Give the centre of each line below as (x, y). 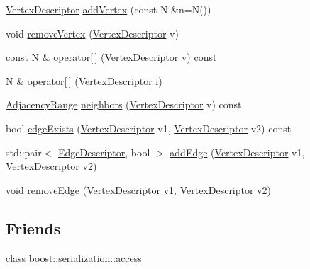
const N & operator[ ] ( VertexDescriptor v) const (111, 57)
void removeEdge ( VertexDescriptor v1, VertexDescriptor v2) (138, 189)
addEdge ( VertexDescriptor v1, (237, 152)
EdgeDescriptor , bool (104, 152)
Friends (33, 228)
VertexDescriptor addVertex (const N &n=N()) (109, 9)
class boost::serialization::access (74, 257)
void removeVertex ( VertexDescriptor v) (92, 33)
